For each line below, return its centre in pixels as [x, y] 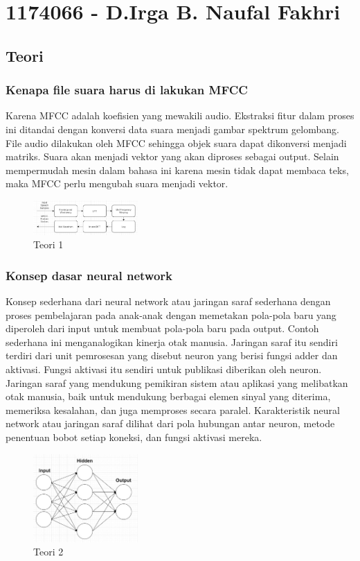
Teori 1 [48, 244]
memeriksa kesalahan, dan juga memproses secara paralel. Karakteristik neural [173, 409]
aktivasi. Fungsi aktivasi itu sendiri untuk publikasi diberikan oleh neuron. [164, 369]
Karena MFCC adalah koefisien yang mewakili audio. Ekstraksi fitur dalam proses [180, 115]
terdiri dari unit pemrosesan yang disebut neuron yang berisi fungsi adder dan [172, 355]
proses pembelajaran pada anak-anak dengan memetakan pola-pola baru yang [171, 314]
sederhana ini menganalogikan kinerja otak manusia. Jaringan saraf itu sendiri [172, 342]
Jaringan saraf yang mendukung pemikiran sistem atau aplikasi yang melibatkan [177, 382]
